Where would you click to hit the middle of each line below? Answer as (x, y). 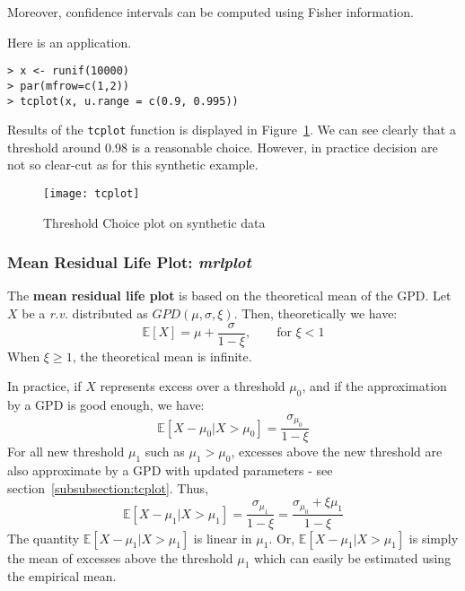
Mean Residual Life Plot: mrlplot (129, 262)
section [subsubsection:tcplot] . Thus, (108, 487)
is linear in (223, 538)
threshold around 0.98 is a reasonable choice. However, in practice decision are (223, 147)
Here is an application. (70, 42)
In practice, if (44, 386)
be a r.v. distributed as (85, 313)
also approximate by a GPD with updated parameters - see (170, 469)
